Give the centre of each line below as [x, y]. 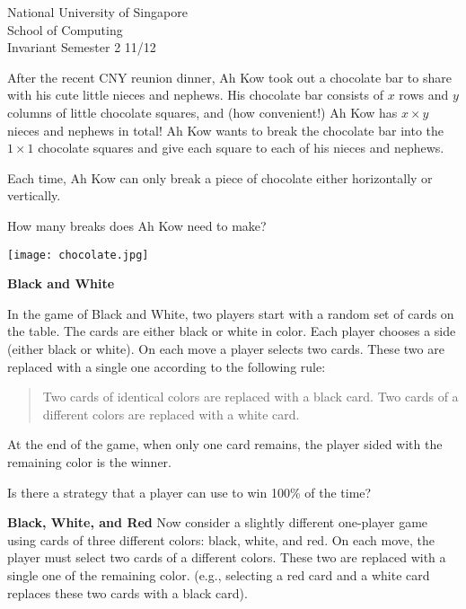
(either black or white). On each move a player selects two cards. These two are [226, 348]
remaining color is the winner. [89, 461]
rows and [424, 95]
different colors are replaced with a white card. [171, 414]
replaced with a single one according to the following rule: [167, 366]
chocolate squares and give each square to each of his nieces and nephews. [241, 148]
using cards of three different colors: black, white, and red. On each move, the [221, 539]
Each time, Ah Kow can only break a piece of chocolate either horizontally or [220, 177]
